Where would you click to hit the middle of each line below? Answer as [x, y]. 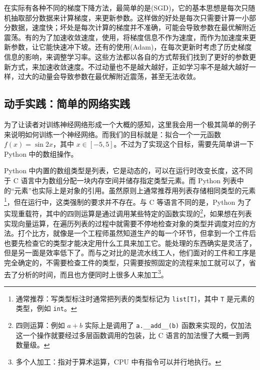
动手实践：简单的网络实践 [67, 103]
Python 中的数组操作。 [41, 153]
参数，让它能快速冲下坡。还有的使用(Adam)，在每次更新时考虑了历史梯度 [131, 47]
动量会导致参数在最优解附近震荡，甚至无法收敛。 [119, 76]
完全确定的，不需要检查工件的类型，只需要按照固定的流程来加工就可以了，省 [130, 262]
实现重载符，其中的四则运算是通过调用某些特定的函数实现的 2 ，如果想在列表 [128, 213]
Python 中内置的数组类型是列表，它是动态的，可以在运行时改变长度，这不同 [128, 170]
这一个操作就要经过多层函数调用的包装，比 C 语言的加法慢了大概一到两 [133, 335]
